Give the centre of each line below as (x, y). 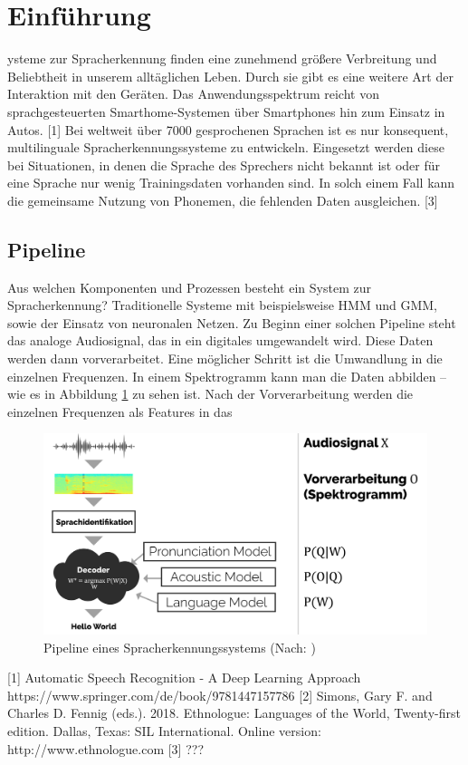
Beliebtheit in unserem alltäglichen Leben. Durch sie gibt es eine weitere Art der (230, 76)
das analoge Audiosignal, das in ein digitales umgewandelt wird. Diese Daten (220, 340)
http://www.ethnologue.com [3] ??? (105, 748)
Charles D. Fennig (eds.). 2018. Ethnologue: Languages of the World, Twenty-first (234, 713)
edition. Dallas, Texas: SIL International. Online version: (164, 730)
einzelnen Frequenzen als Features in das (120, 411)
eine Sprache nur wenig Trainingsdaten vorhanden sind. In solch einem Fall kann (231, 183)
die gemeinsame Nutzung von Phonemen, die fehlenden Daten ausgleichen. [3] (223, 200)
